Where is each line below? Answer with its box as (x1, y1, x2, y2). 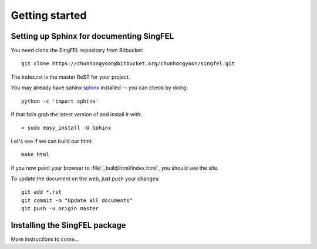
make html (21, 152, 49, 158)
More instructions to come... (11, 235, 79, 243)
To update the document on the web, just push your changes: (11, 175, 160, 182)
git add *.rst (21, 189, 62, 196)
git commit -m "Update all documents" (21, 197, 133, 204)
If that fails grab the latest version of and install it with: (11, 111, 142, 118)
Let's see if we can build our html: (11, 137, 93, 144)
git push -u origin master (21, 206, 99, 212)
